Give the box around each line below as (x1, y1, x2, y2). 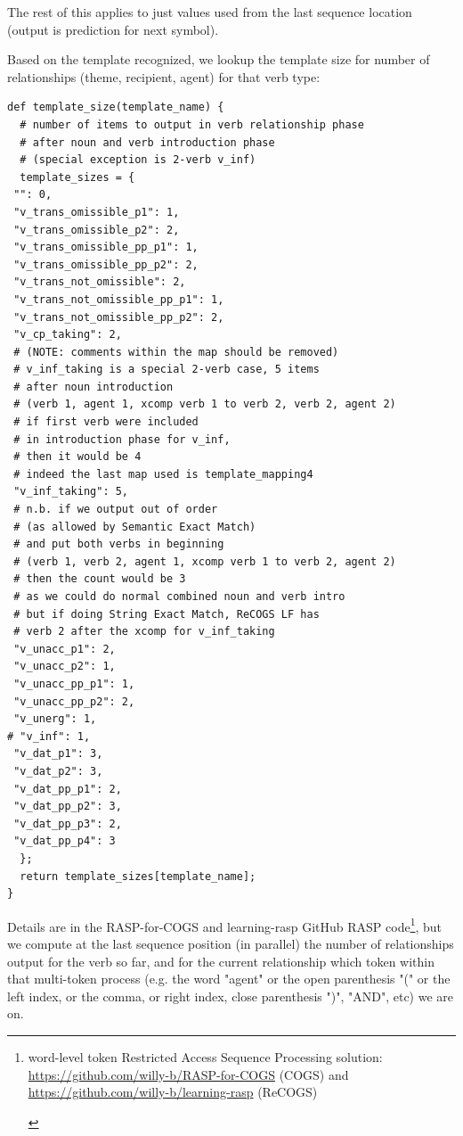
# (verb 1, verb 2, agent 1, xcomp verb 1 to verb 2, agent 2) (13, 555, 396, 568)
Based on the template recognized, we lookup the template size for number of (7, 50, 430, 69)
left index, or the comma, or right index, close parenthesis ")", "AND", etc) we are (7, 986, 454, 1005)
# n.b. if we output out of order (13, 503, 218, 516)
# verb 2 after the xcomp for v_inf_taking (13, 625, 275, 638)
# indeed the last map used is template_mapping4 (13, 467, 313, 481)
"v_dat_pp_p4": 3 (13, 835, 116, 848)
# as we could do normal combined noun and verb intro (13, 590, 345, 603)
